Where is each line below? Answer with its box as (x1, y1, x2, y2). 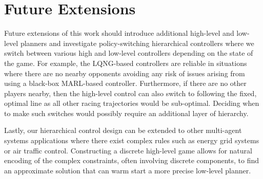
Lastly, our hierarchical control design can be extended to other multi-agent (4, 125, 242, 136)
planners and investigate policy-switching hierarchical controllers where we (20, 37, 254, 48)
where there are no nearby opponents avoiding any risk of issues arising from (4, 68, 245, 78)
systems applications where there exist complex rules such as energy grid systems (4, 135, 259, 146)
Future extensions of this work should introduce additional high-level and (4, 28, 234, 38)
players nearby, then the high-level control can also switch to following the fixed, (4, 87, 257, 98)
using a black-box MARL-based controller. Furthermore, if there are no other (4, 78, 247, 88)
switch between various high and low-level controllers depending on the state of (4, 48, 253, 58)
